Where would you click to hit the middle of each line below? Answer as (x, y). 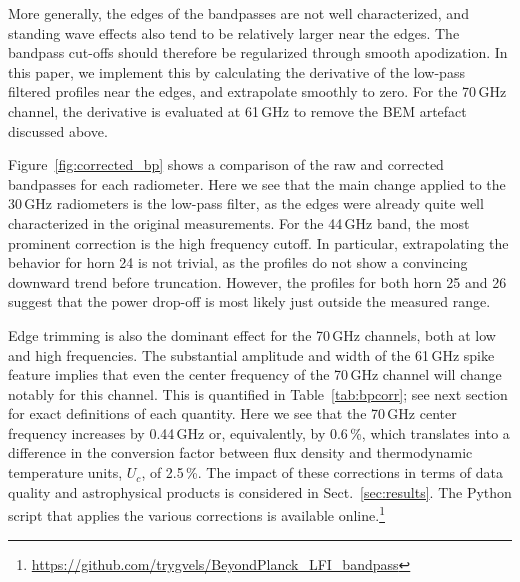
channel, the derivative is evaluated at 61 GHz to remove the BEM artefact (237, 110)
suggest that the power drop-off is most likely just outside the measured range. (249, 301)
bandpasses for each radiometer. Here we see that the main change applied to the (257, 183)
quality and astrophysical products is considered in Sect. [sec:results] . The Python (260, 491)
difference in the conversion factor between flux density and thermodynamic (240, 452)
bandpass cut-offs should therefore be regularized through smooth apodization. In (258, 52)
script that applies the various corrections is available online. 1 (196, 513)
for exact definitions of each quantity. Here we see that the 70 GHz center (232, 413)
